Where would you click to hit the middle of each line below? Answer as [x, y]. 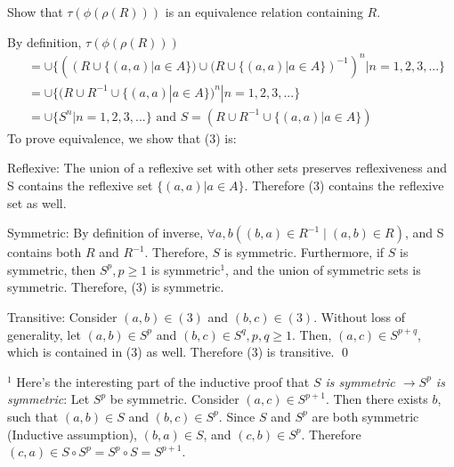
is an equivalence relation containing [264, 12]
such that [33, 416]
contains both [45, 252]
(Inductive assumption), [73, 434]
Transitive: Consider [62, 316]
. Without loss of [359, 316]
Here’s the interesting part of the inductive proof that [163, 381]
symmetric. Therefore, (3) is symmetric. [116, 287]
